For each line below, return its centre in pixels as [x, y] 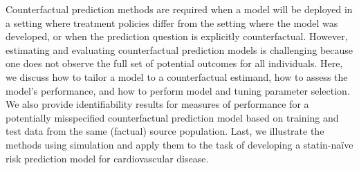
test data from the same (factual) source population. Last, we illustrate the [165, 131]
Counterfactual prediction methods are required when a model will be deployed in [179, 9]
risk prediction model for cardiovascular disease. [107, 158]
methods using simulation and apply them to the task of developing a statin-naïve [179, 144]
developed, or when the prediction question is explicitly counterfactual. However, [177, 36]
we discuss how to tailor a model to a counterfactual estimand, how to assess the [177, 76]
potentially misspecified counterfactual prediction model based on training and [172, 117]
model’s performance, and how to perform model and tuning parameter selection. [178, 90]
